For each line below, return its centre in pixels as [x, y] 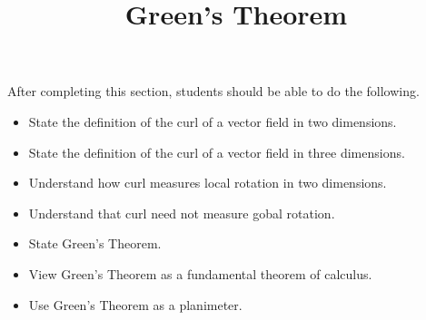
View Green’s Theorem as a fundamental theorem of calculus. [200, 273]
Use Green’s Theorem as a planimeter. [135, 304]
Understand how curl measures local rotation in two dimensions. [208, 183]
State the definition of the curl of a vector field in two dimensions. [213, 121]
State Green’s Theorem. [95, 243]
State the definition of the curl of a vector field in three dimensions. [217, 152]
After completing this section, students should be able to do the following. [213, 91]
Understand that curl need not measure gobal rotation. [182, 213]
